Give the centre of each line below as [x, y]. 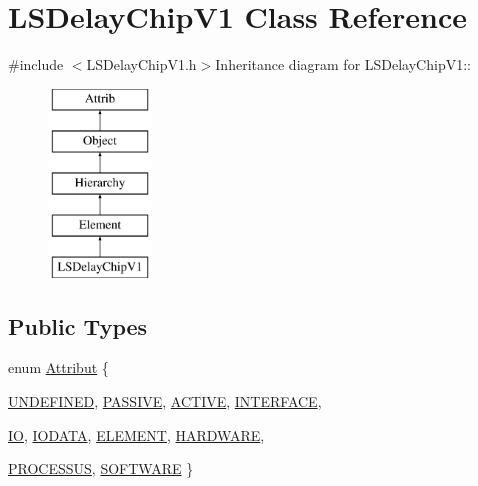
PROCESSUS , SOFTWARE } [101, 468]
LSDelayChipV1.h [141, 64]
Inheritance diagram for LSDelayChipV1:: [343, 64]
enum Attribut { [58, 367]
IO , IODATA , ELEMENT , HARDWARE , [136, 434]
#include [36, 64]
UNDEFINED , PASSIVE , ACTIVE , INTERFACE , [165, 401]
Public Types [78, 325]
